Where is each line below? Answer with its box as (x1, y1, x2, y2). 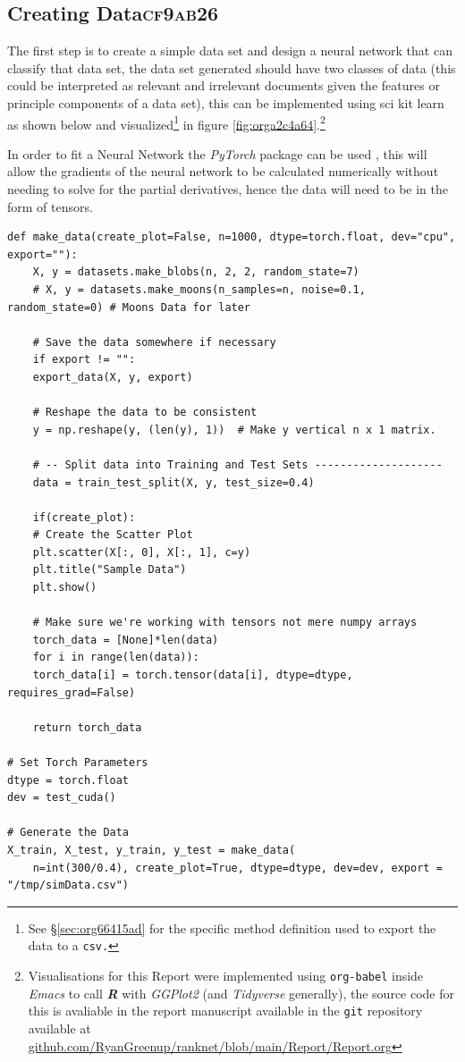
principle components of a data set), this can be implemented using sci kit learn (7, 93, 444, 112)
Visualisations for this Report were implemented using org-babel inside (28, 966, 424, 985)
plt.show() (32, 581, 97, 594)
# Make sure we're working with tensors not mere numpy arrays (32, 616, 418, 629)
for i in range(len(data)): (32, 651, 199, 664)
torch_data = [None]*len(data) (32, 633, 219, 646)
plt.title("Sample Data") (32, 563, 187, 577)
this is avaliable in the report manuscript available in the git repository (28, 1001, 423, 1020)
